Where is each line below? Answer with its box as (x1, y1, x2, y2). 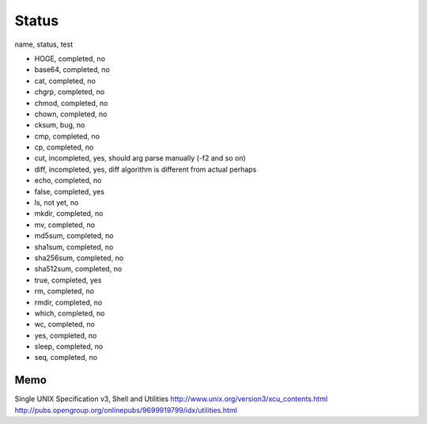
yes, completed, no (34, 331, 97, 340)
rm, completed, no (34, 286, 95, 296)
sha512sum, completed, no (34, 264, 123, 274)
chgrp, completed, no (34, 87, 105, 97)
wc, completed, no (34, 320, 95, 329)
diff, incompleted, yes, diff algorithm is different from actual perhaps (34, 165, 257, 174)
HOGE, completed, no (34, 54, 106, 63)
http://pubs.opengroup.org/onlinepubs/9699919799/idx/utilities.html (14, 405, 237, 415)
